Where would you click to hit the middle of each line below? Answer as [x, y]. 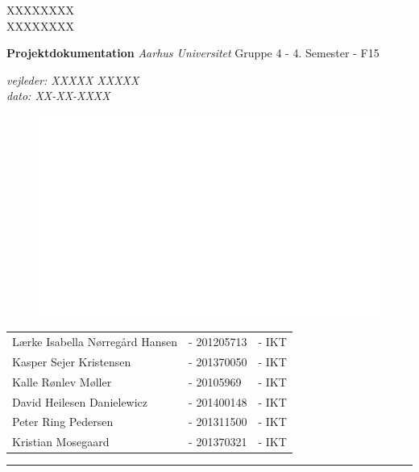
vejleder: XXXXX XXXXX [73, 79]
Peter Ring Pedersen [63, 422]
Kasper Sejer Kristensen [72, 361]
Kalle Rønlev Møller [62, 381]
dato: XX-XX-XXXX [58, 96]
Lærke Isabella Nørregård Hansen [95, 341]
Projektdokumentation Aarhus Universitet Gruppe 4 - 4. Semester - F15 [193, 53]
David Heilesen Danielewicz [80, 401]
